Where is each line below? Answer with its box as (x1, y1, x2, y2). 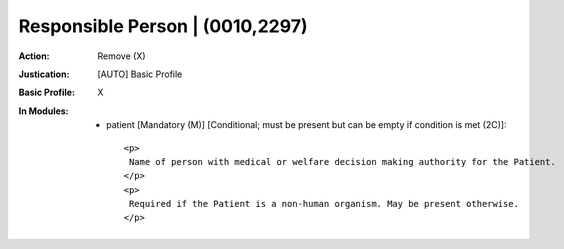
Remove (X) (97, 50, 146, 62)
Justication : (18, 68, 70, 80)
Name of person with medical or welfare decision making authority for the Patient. (128, 156, 557, 167)
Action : (18, 50, 50, 62)
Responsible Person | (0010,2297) (18, 15, 308, 37)
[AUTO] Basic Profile (97, 68, 183, 80)
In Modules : (18, 105, 69, 117)
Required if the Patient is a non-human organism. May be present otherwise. (128, 198, 520, 210)
